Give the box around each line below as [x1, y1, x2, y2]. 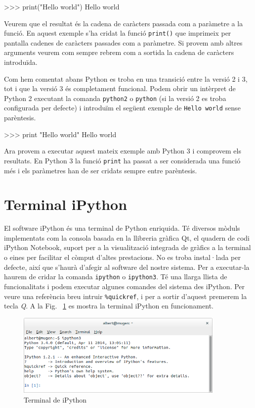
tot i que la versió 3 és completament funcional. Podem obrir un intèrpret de [4, 83, 236, 94]
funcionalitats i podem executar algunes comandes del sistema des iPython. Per [4, 281, 245, 291]
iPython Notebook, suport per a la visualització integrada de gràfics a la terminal [4, 242, 251, 253]
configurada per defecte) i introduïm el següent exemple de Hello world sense [4, 102, 241, 113]
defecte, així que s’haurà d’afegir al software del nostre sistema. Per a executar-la [4, 261, 250, 272]
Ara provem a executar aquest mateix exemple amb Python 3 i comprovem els [4, 146, 241, 156]
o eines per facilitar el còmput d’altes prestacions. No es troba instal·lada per [4, 252, 241, 262]
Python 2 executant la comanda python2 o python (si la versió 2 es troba [4, 93, 226, 103]
